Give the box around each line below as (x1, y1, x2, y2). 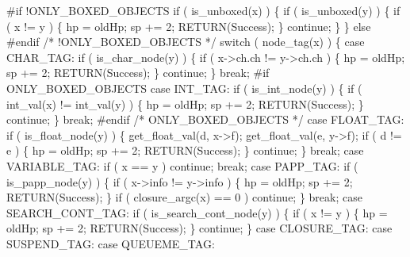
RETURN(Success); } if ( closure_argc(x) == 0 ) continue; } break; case (6, 189, 362, 205)
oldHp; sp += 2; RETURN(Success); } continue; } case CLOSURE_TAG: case (6, 220, 393, 236)
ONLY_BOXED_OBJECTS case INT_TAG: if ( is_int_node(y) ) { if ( (6, 79, 362, 96)
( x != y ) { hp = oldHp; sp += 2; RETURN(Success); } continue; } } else (6, 17, 371, 34)
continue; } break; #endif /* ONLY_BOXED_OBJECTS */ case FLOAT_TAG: (6, 111, 404, 128)
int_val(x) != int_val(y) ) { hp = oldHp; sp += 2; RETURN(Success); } (6, 95, 364, 112)
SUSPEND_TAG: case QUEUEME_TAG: (6, 235, 215, 251)
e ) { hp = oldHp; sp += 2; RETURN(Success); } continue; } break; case (6, 142, 364, 159)
